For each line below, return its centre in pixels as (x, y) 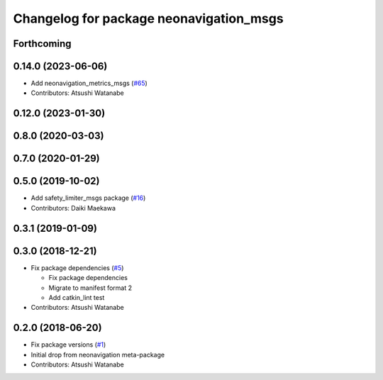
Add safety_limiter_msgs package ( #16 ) (88, 198)
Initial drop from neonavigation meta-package (98, 354)
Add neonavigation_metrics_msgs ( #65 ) (89, 83)
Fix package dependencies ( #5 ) (77, 268)
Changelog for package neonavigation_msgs (148, 18)
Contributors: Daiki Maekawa (73, 208)
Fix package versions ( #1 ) (68, 345)
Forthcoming (42, 44)
